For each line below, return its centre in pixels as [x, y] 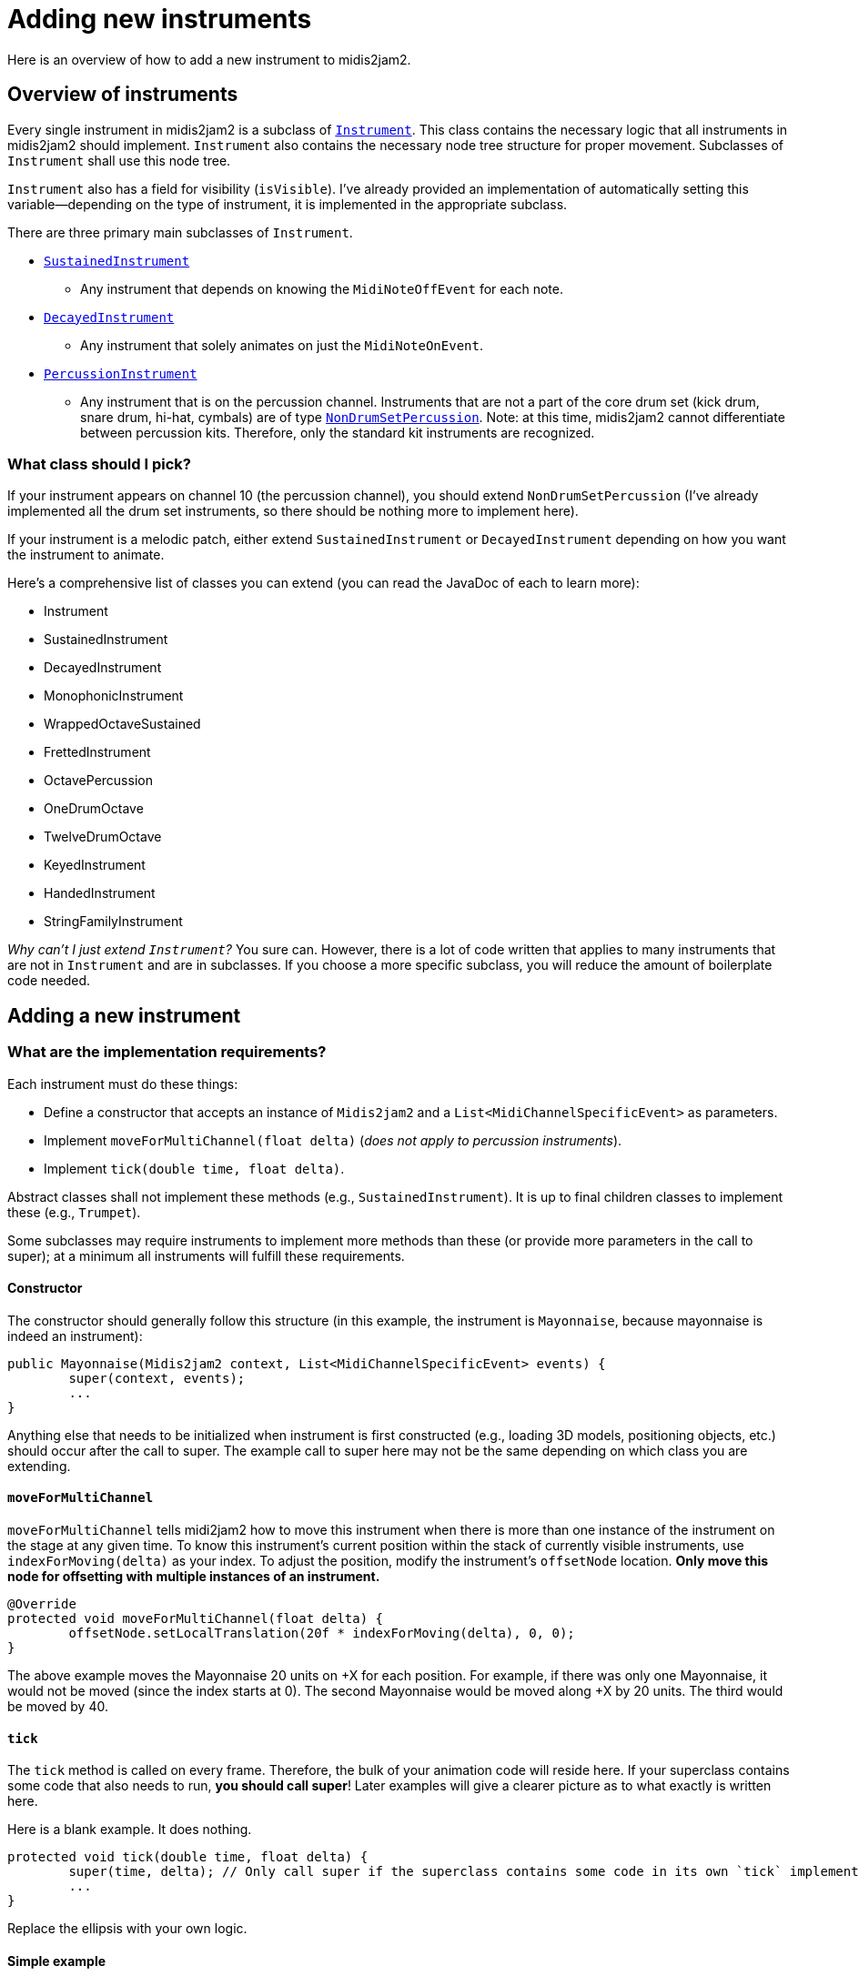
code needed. [49, 981]
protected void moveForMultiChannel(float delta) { [196, 1618]
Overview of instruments [123, 95]
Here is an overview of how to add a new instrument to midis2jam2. [209, 59]
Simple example [57, 1961]
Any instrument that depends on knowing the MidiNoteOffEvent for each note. [322, 288]
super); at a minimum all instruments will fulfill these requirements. [206, 1255]
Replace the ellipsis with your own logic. [127, 1929]
